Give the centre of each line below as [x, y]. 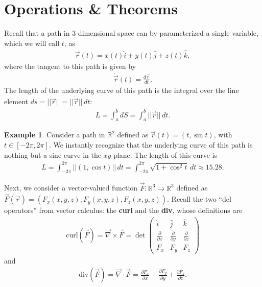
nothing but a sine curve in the [53, 154]
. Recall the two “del [199, 199]
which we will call [32, 43]
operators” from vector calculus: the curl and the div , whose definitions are [123, 210]
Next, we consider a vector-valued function [71, 188]
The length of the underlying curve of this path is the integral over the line [122, 90]
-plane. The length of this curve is [164, 154]
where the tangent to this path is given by [70, 66]
